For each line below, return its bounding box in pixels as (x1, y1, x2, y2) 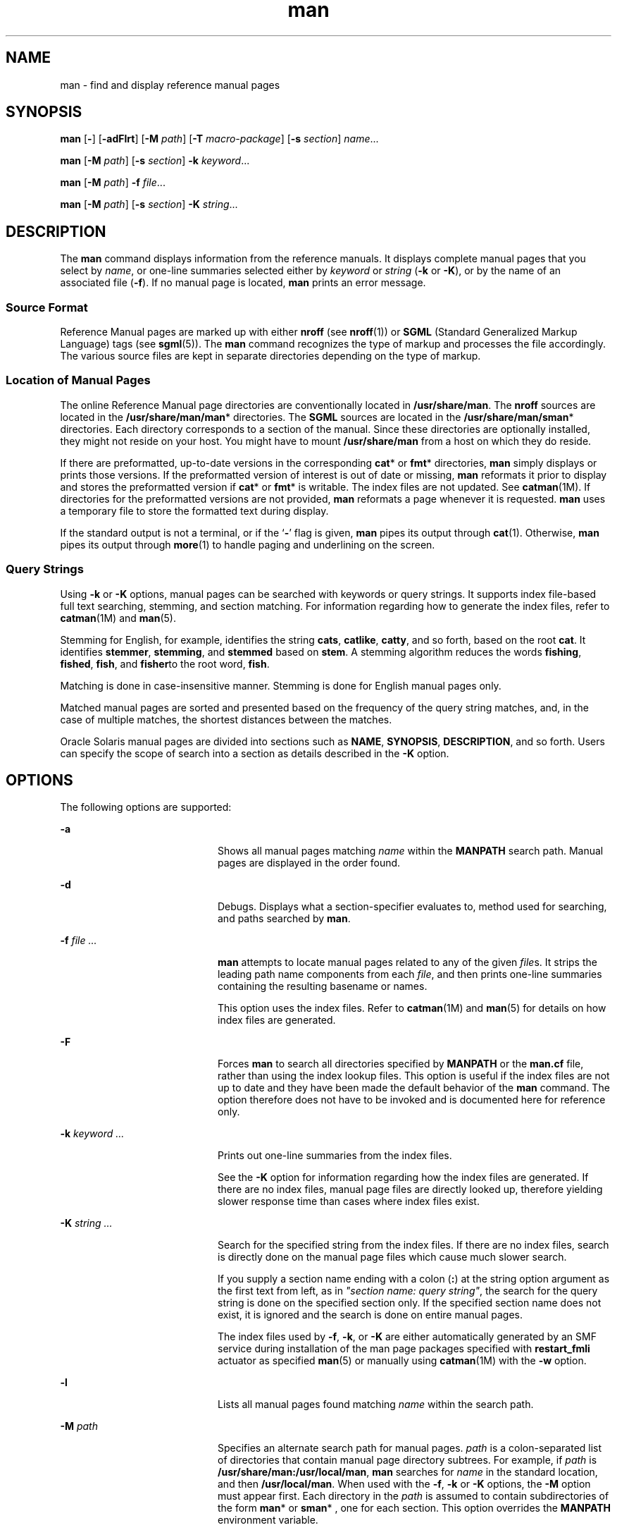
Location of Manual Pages (6, 373, 151, 388)
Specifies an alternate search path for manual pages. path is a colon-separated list (218, 1442, 602, 1455)
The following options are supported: (60, 801, 232, 814)
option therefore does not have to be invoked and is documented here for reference (218, 1094, 606, 1106)
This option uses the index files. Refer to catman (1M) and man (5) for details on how (218, 1002, 606, 1015)
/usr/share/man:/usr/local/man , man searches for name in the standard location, (218, 1466, 598, 1479)
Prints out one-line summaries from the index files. (218, 1149, 452, 1162)
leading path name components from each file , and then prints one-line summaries (218, 968, 602, 981)
